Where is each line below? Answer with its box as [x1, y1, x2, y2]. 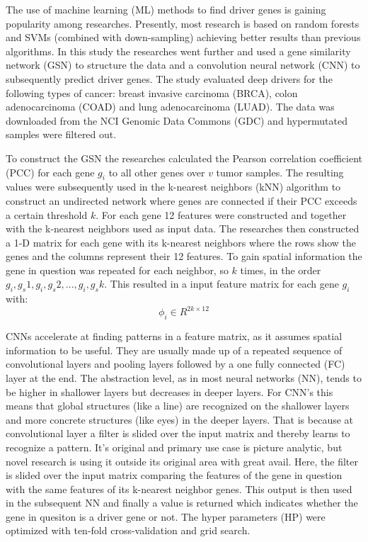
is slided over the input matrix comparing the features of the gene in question [6, 468, 343, 482]
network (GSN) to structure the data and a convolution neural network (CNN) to [6, 57, 360, 72]
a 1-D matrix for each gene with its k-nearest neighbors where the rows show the [6, 235, 357, 249]
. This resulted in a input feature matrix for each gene [104, 276, 339, 291]
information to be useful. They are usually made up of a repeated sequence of [6, 342, 343, 357]
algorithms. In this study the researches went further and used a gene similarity [6, 43, 351, 58]
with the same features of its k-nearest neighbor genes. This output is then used [6, 481, 352, 496]
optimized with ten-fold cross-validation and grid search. [6, 523, 251, 538]
